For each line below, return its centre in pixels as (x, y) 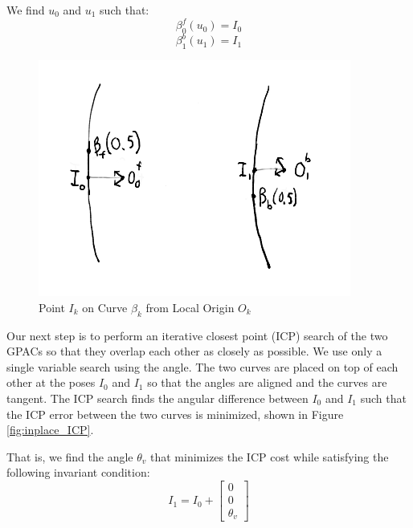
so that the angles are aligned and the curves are (267, 382)
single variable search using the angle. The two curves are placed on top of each (202, 366)
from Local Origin (190, 307)
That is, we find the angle (70, 456)
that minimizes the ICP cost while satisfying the (270, 456)
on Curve (105, 307)
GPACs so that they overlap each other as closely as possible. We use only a (194, 351)
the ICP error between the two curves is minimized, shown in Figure (175, 414)
